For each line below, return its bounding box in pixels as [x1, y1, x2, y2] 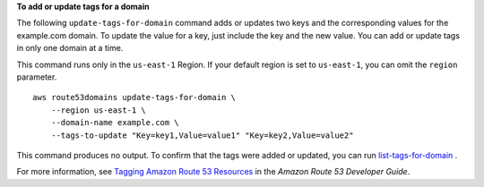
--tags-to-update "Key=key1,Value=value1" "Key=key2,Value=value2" [50, 130, 354, 140]
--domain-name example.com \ [50, 117, 179, 128]
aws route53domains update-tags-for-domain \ [32, 92, 237, 103]
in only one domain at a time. [16, 43, 124, 54]
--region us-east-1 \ [50, 105, 147, 115]
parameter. [16, 72, 57, 82]
